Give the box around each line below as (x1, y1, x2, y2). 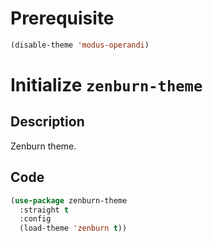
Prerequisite (10, 7, 115, 30)
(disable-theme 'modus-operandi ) (10, 40, 150, 50)
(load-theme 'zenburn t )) (19, 223, 128, 234)
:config (19, 214, 52, 224)
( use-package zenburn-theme (10, 195, 128, 206)
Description (10, 113, 85, 131)
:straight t (19, 205, 70, 215)
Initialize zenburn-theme (10, 74, 203, 96)
